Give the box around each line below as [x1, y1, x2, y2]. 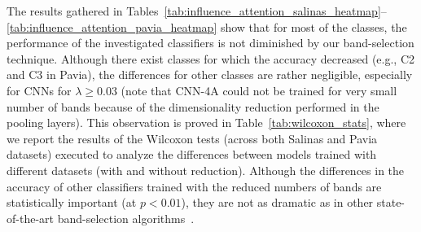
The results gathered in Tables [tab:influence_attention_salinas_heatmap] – [7, 2, 387, 19]
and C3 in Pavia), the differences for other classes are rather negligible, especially [7, 66, 413, 83]
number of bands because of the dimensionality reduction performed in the [7, 98, 379, 115]
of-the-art [7, 209, 54, 226]
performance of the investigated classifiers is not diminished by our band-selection [7, 34, 414, 51]
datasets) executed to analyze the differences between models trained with [7, 146, 377, 163]
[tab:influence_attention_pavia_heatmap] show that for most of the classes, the [7, 18, 407, 35]
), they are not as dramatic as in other [181, 194, 374, 211]
